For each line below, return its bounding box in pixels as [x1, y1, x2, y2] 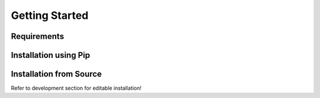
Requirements [11, 31, 65, 41]
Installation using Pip [11, 50, 90, 60]
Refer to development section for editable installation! [11, 84, 142, 92]
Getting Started [11, 9, 89, 22]
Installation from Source [11, 69, 102, 79]
